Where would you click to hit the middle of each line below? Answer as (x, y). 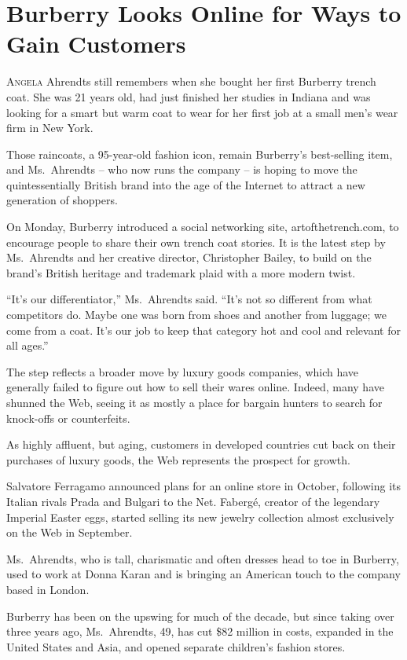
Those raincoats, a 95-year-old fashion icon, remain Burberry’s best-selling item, (200, 154)
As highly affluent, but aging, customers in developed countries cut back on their (201, 444)
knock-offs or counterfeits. (68, 418)
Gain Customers (96, 44)
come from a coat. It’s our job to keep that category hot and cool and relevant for (203, 330)
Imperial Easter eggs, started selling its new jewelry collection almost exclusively (200, 517)
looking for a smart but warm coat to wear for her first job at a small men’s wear (202, 112)
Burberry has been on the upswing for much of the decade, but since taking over (200, 616)
